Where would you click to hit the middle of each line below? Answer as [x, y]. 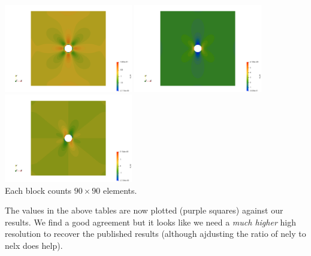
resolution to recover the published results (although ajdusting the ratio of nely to [155, 234]
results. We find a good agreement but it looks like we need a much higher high [150, 222]
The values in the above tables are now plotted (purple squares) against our [144, 210]
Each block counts [38, 190]
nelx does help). [34, 245]
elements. [120, 190]
